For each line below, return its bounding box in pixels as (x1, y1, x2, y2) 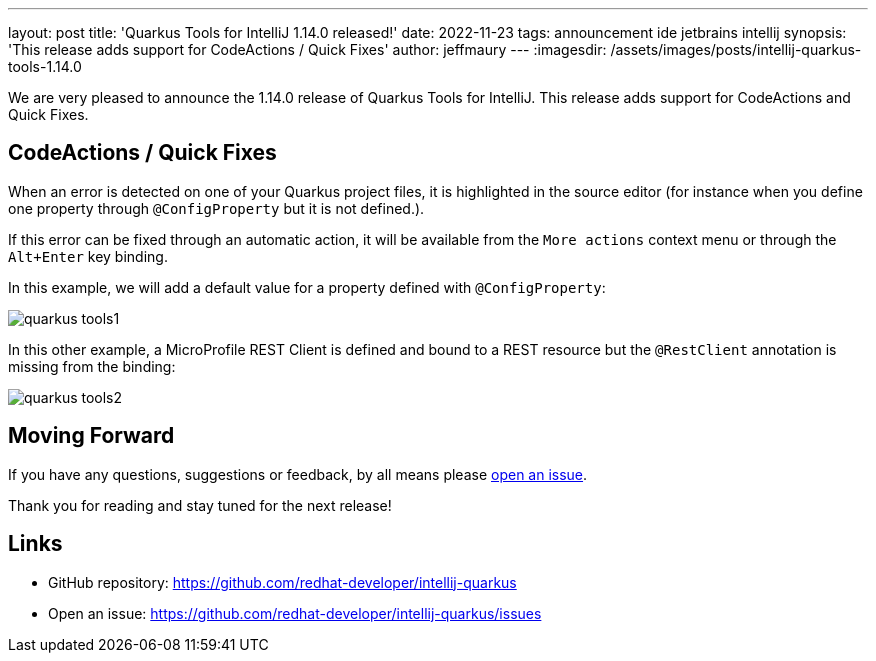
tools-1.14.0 (8, 58, 82, 75)
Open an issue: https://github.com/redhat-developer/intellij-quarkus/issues (48, 604, 542, 622)
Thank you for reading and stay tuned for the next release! (8, 496, 392, 514)
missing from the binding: (8, 357, 176, 375)
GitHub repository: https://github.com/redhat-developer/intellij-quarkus (48, 573, 517, 591)
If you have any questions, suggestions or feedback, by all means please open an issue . (8, 465, 588, 483)
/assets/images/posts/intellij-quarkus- (610, 41, 862, 58)
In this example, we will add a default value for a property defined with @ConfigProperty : (8, 278, 606, 296)
